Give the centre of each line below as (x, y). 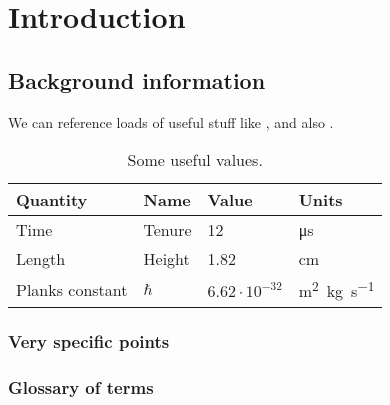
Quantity (52, 200)
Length (41, 259)
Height (166, 259)
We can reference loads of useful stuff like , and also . (171, 121)
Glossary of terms (81, 387)
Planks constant (72, 289)
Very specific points (89, 341)
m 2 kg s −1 (336, 289)
